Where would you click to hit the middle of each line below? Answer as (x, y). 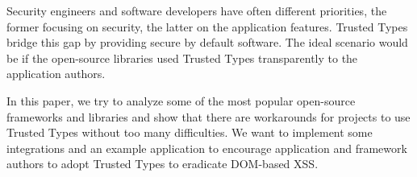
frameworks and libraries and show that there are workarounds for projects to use (208, 116)
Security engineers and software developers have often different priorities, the (197, 10)
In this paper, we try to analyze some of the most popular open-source (181, 100)
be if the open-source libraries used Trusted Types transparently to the (182, 58)
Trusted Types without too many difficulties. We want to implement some (190, 132)
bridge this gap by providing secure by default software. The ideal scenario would (207, 42)
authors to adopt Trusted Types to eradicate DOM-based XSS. (163, 164)
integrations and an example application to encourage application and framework (207, 148)
